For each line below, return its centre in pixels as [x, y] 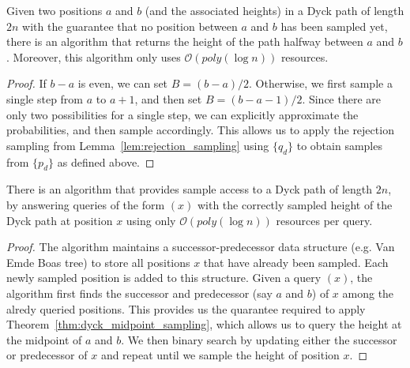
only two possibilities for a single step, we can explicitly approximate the [182, 114]
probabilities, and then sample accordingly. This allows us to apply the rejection [200, 130]
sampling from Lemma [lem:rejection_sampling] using [138, 145]
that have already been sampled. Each [296, 262]
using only [151, 220]
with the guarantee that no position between [130, 26]
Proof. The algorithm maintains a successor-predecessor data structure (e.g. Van [201, 247]
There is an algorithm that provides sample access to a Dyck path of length [190, 189]
